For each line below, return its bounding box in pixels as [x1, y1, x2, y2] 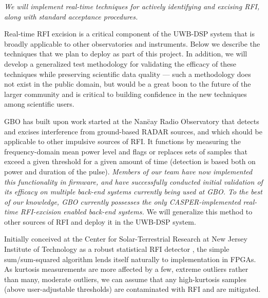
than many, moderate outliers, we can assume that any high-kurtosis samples [4, 273, 246, 284]
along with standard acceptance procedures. [4, 11, 138, 22]
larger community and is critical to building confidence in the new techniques [4, 88, 247, 99]
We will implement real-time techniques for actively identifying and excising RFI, [4, 1, 260, 11]
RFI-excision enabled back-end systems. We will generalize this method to [20, 206, 253, 217]
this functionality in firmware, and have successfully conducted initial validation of [4, 176, 263, 187]
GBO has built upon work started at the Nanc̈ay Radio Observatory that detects [4, 115, 259, 126]
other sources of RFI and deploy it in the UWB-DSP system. [4, 216, 196, 227]
